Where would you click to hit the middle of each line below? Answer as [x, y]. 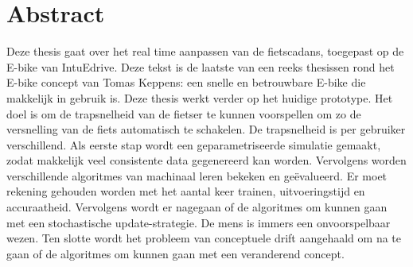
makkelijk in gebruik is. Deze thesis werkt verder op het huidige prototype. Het [200, 97]
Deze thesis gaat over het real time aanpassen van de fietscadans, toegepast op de [205, 51]
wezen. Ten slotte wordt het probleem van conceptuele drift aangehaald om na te [204, 238]
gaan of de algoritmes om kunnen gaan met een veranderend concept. [175, 253]
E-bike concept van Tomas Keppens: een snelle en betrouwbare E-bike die [186, 82]
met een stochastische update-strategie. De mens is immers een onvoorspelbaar [199, 222]
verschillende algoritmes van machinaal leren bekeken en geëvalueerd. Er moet [197, 175]
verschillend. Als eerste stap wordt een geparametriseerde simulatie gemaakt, [194, 144]
